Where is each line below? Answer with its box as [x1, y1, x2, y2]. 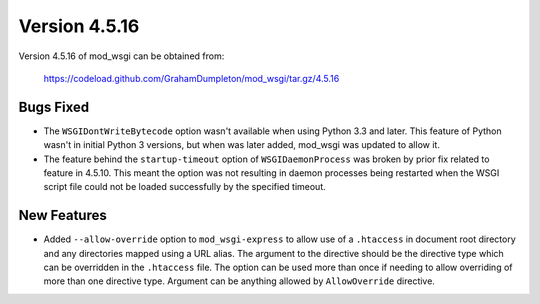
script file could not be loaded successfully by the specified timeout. [43, 181, 327, 193]
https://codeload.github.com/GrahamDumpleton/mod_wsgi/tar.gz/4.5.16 [43, 72, 340, 84]
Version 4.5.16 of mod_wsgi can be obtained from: [18, 50, 225, 62]
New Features [18, 207, 107, 224]
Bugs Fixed [18, 98, 90, 115]
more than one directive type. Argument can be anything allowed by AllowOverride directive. [43, 275, 435, 287]
